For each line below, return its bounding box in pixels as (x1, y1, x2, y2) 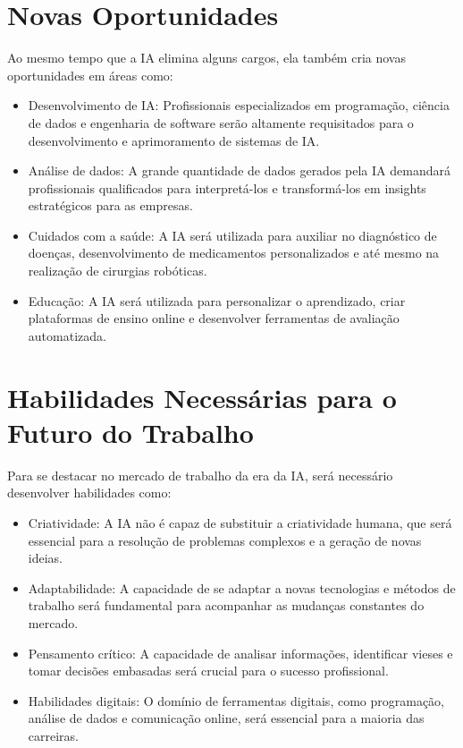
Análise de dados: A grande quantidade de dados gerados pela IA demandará (28, 161, 450, 180)
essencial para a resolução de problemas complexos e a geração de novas (28, 531, 422, 549)
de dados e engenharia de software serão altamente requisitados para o (28, 113, 414, 132)
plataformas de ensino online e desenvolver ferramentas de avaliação (28, 309, 400, 327)
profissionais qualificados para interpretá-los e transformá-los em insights (28, 178, 426, 197)
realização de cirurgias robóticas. (28, 261, 207, 280)
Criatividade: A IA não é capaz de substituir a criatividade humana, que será (28, 513, 452, 531)
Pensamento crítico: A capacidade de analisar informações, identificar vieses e (28, 643, 453, 662)
